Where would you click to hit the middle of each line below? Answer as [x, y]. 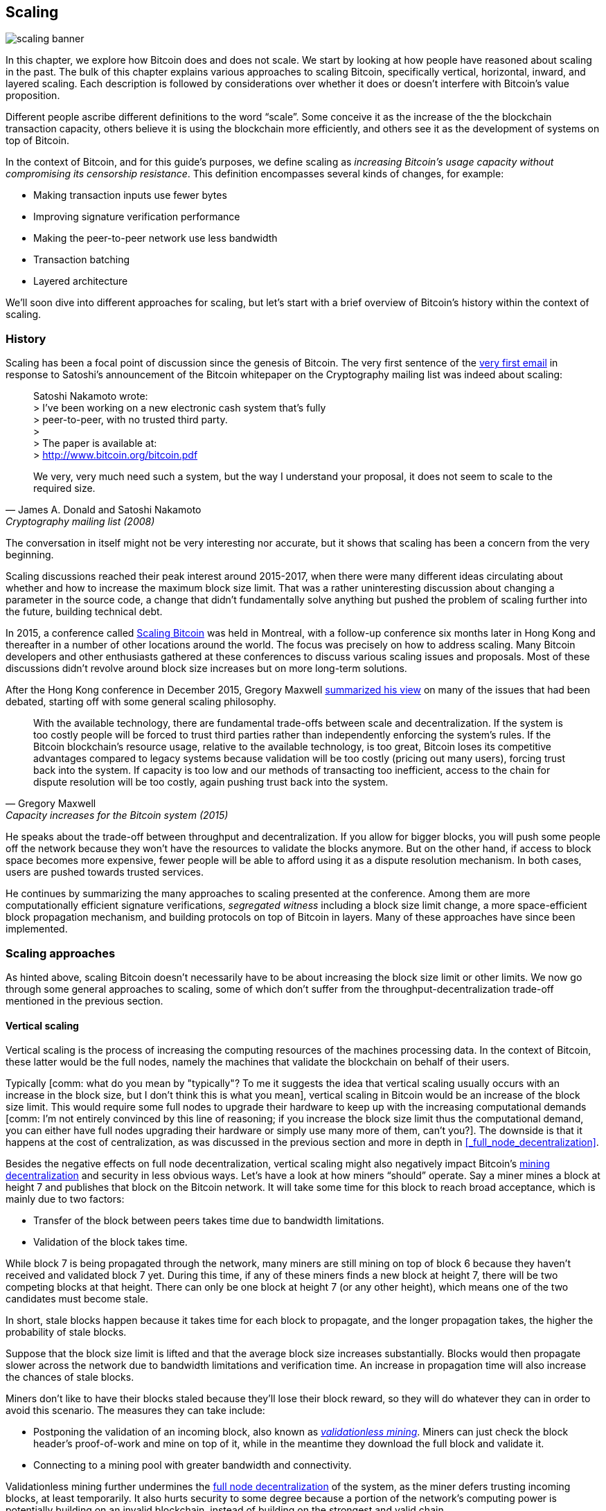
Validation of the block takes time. [110, 1242]
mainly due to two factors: [65, 1199]
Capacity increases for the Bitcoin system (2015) [117, 815]
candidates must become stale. [77, 1299]
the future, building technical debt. [84, 612]
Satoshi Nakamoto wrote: [91, 396]
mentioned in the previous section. [84, 1000]
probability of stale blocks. [66, 1332]
